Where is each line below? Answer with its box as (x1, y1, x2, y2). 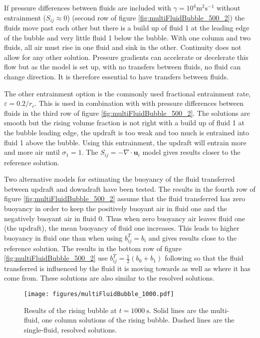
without (217, 2, 241, 12)
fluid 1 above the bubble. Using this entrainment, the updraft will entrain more (4, 137, 247, 147)
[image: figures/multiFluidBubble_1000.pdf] (24, 291, 174, 298)
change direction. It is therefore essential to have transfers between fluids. (4, 71, 229, 82)
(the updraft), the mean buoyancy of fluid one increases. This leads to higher (4, 223, 240, 233)
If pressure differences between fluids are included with (4, 2, 171, 12)
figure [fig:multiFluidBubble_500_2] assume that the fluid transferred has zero (4, 193, 246, 204)
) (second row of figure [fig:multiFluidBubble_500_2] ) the (67, 12, 245, 22)
